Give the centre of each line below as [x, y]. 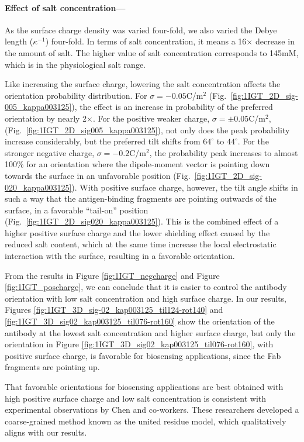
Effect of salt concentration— [65, 7]
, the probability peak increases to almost [224, 152]
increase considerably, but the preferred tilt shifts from [103, 141]
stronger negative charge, [50, 152]
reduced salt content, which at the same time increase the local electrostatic [141, 244]
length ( [19, 41]
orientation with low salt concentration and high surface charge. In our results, [146, 298]
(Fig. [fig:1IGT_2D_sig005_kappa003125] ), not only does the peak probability [147, 130]
